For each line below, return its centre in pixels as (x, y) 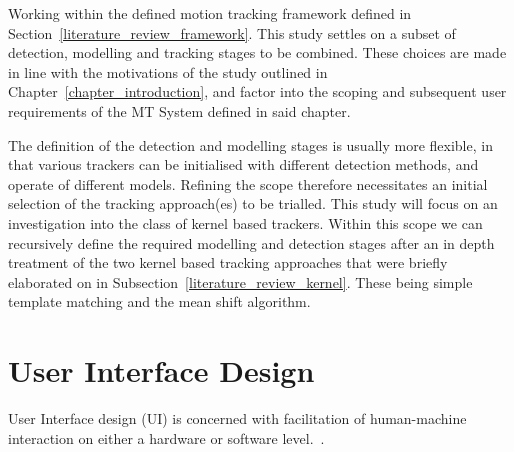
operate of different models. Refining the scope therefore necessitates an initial (248, 183)
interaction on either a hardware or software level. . (166, 437)
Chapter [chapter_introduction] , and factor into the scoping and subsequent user (257, 91)
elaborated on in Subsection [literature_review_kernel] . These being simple (240, 281)
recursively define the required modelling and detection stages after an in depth (251, 242)
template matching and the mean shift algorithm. (159, 301)
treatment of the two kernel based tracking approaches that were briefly (228, 262)
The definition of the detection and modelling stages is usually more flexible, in (250, 144)
